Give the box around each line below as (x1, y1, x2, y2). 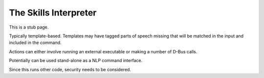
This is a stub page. (9, 24, 49, 30)
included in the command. (9, 40, 62, 46)
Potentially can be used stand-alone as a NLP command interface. (9, 58, 143, 63)
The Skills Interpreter (9, 7, 97, 18)
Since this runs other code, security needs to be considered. (9, 66, 132, 72)
